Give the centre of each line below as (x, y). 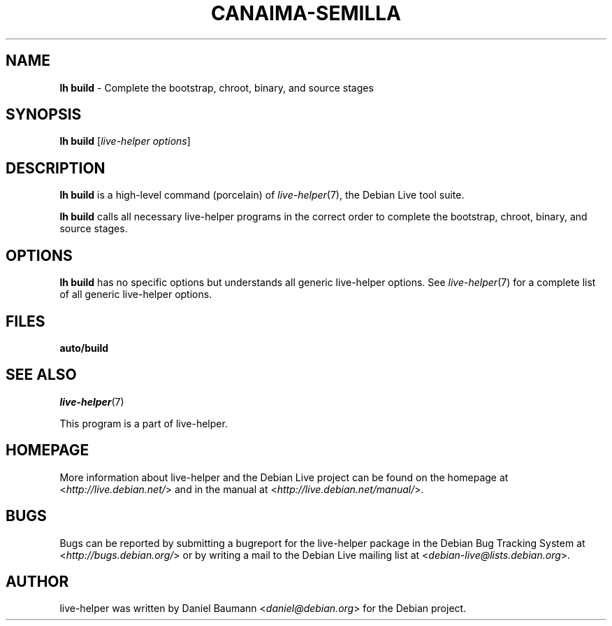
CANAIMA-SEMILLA (306, 13)
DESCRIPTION (56, 168)
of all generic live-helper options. (136, 294)
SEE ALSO (41, 375)
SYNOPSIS (44, 115)
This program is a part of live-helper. (144, 423)
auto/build (84, 348)
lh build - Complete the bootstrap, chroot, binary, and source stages (217, 87)
